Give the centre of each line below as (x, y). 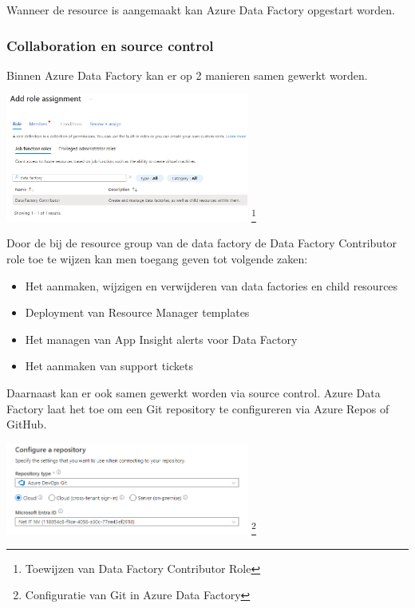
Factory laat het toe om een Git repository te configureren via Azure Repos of (198, 408)
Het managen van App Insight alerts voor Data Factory (161, 339)
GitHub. (27, 424)
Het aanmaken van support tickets (109, 366)
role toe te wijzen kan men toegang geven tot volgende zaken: (157, 259)
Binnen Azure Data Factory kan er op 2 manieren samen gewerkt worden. (187, 75)
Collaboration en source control (110, 45)
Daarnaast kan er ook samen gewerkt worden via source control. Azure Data (194, 393)
